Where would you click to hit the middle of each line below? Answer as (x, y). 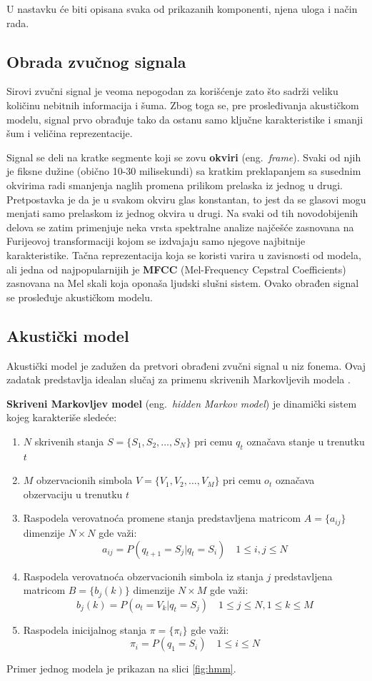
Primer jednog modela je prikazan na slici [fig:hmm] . (121, 669)
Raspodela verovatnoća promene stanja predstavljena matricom (162, 518)
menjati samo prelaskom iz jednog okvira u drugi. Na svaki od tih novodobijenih (182, 213)
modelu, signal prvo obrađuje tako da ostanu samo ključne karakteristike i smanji (185, 119)
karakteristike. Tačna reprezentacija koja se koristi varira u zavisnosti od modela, (184, 254)
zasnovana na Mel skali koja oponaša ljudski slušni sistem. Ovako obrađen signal (183, 283)
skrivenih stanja (69, 441)
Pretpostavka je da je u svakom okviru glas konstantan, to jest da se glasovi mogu (186, 199)
